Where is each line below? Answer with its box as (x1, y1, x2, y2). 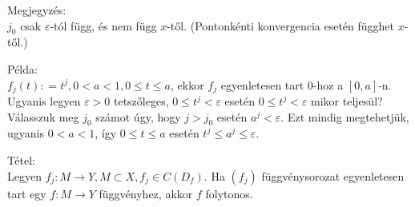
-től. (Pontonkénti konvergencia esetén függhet (167, 17, 395, 34)
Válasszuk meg (7, 108, 79, 125)
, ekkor (170, 76, 204, 93)
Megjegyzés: (7, 2, 66, 18)
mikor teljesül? (311, 93, 383, 109)
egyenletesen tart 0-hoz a (220, 76, 344, 93)
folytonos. (205, 185, 253, 201)
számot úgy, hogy (95, 108, 181, 125)
